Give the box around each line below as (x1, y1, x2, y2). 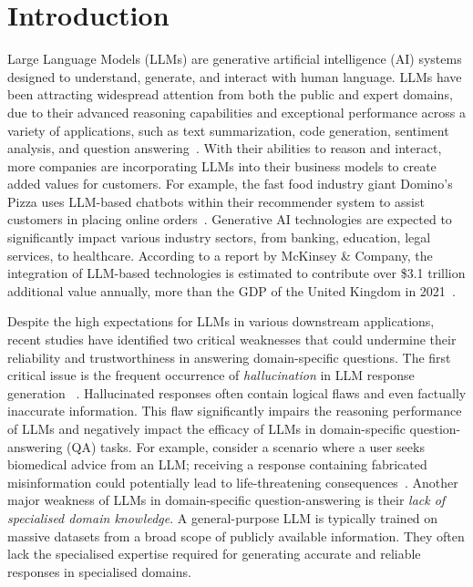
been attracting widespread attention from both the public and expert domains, (7, 85, 453, 104)
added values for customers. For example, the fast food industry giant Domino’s (7, 174, 453, 193)
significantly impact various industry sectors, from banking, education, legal (7, 228, 431, 247)
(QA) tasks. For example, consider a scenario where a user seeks (67, 437, 425, 456)
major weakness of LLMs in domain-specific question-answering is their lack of (7, 490, 446, 510)
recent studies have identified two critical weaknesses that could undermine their (7, 330, 457, 349)
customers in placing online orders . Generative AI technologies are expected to (7, 210, 452, 229)
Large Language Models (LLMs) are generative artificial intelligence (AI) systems (7, 49, 462, 68)
